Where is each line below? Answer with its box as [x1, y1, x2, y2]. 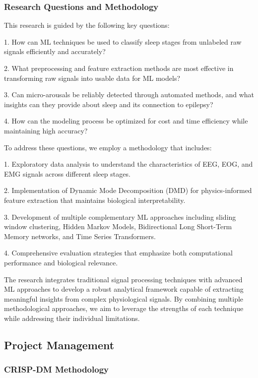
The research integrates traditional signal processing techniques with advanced [4, 274, 243, 284]
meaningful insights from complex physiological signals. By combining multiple [4, 293, 244, 304]
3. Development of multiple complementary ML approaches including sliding [4, 211, 236, 222]
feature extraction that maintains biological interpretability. [4, 194, 186, 205]
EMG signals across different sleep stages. [4, 168, 130, 179]
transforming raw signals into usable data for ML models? [4, 72, 181, 83]
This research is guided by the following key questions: [4, 20, 170, 30]
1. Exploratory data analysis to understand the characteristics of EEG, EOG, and [4, 159, 253, 169]
